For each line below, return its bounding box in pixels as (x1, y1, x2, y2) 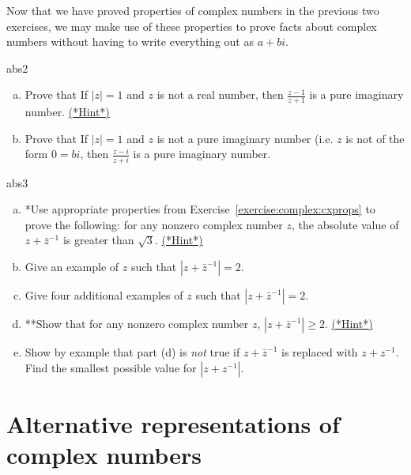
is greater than (62, 232, 134, 248)
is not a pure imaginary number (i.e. (156, 130, 334, 146)
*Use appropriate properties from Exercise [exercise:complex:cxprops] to (25, 201, 375, 217)
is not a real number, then (156, 86, 284, 103)
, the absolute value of (292, 216, 399, 232)
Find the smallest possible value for (25, 359, 197, 375)
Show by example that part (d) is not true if (25, 344, 240, 360)
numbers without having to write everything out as (6, 33, 254, 50)
